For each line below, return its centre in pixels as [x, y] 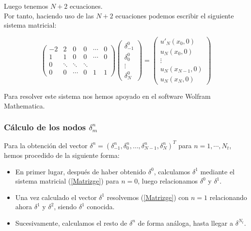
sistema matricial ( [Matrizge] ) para [67, 181]
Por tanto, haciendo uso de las [49, 15]
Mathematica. [24, 105]
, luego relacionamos [168, 181]
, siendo [65, 207]
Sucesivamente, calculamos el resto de [71, 223]
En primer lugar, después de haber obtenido [81, 171]
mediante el [217, 171]
